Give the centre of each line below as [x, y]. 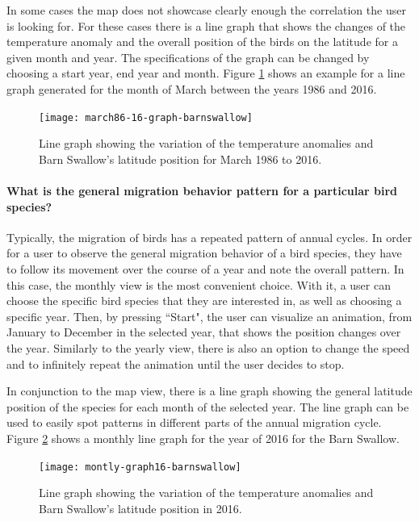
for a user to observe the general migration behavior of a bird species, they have [204, 253]
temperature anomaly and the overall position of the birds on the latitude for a [202, 42]
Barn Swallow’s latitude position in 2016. [140, 508]
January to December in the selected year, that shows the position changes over [204, 332]
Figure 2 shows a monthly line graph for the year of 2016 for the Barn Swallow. [203, 438]
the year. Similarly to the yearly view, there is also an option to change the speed [208, 347]
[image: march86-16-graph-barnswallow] [146, 117]
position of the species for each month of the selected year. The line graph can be [208, 406]
